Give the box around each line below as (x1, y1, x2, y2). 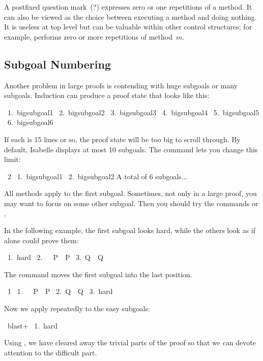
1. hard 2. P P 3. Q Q (7, 252, 103, 262)
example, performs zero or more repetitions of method (4, 31, 172, 42)
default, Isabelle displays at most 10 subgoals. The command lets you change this (4, 144, 258, 154)
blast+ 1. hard (7, 320, 58, 331)
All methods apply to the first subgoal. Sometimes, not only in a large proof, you (4, 188, 257, 199)
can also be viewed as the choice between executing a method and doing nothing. (4, 11, 257, 22)
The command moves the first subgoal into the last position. (4, 269, 192, 279)
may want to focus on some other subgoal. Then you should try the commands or (4, 198, 258, 208)
